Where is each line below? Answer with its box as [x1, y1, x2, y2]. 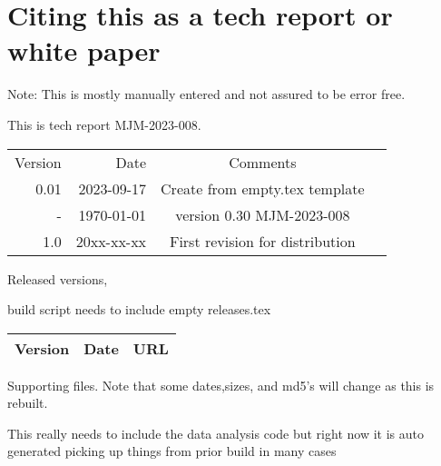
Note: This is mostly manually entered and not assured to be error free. [7, 84, 406, 104]
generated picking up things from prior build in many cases [7, 441, 337, 461]
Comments [229, 151, 297, 173]
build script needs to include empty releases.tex [7, 300, 271, 319]
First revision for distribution [169, 230, 356, 252]
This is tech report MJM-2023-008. [7, 114, 201, 134]
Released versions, [7, 269, 108, 288]
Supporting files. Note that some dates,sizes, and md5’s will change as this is [7, 375, 435, 394]
